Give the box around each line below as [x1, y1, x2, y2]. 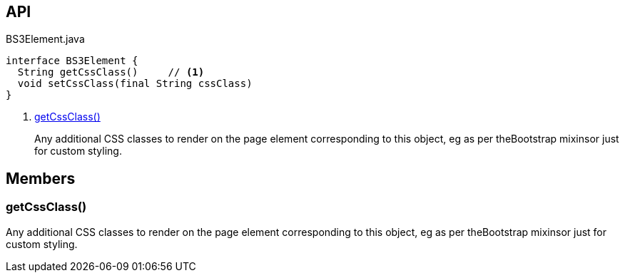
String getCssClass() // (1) [17, 66, 205, 78]
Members [6, 169, 76, 187]
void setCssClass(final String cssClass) [17, 78, 253, 90]
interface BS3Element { [6, 55, 138, 67]
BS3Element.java [6, 33, 85, 46]
